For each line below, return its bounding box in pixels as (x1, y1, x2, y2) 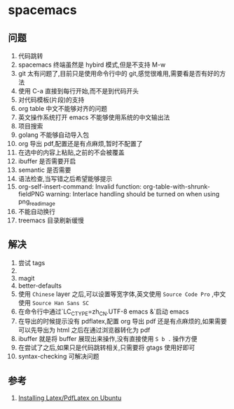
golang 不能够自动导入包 (18, 130, 90, 139)
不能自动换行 (18, 207, 55, 215)
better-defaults (18, 281, 62, 290)
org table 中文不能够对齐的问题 (18, 105, 108, 112)
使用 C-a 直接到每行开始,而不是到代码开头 (18, 87, 139, 95)
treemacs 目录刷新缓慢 (18, 216, 85, 224)
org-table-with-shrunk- (143, 182, 211, 191)
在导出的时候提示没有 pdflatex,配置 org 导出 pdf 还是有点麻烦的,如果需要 (18, 317, 227, 326)
